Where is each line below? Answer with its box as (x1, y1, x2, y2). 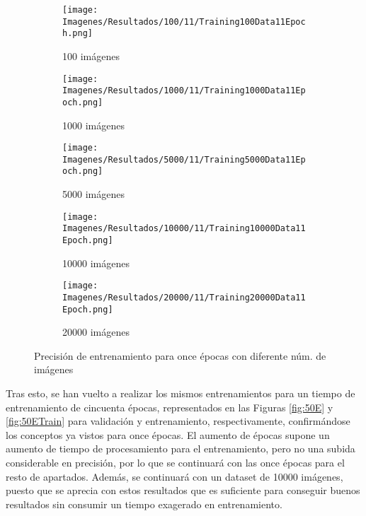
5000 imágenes (62, 187, 125, 201)
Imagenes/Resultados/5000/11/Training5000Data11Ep (62, 154, 306, 165)
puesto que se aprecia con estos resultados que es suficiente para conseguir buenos (6, 483, 360, 498)
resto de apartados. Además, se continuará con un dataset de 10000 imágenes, (6, 469, 343, 483)
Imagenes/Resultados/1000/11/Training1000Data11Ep (62, 86, 306, 96)
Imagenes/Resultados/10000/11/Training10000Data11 (62, 223, 306, 234)
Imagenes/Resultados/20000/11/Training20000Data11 (62, 292, 306, 303)
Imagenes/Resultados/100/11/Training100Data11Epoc (62, 16, 306, 27)
